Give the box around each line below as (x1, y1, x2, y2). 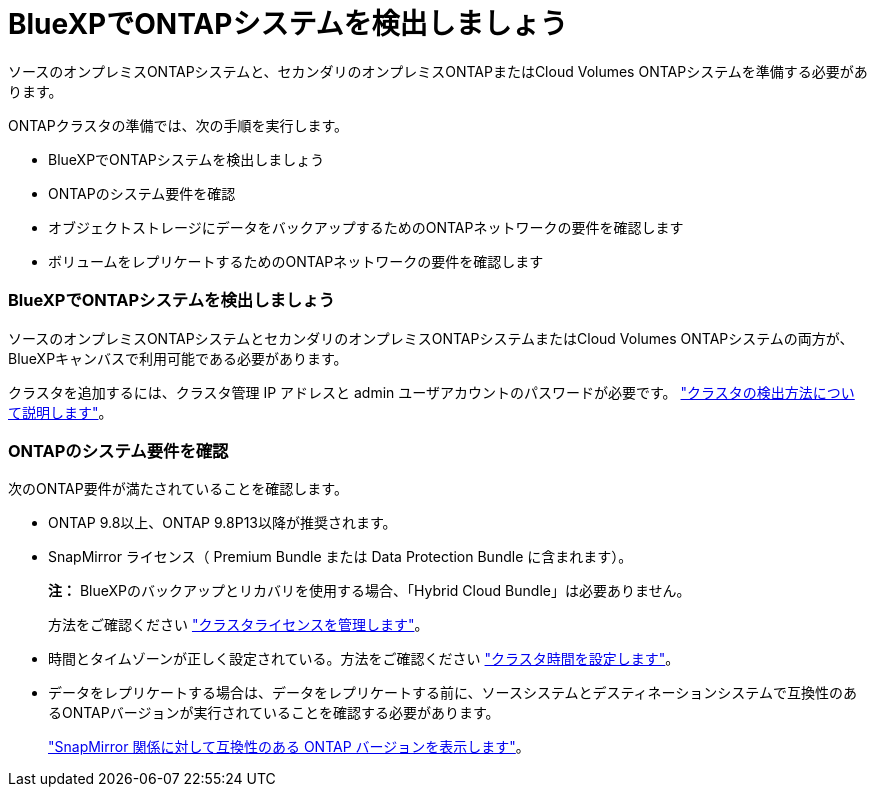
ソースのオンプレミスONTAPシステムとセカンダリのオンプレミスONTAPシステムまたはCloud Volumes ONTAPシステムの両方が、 (8, 329, 854, 347)
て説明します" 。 (8, 403, 113, 421)
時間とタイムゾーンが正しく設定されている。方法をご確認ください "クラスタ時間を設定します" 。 (48, 650, 680, 668)
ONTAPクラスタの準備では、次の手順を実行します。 (8, 116, 349, 134)
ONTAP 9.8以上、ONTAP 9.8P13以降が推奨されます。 (48, 514, 397, 532)
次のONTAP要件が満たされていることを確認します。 (8, 480, 348, 498)
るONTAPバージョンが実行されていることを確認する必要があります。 (48, 704, 500, 722)
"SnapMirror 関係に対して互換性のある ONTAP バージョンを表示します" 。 (48, 738, 530, 756)
